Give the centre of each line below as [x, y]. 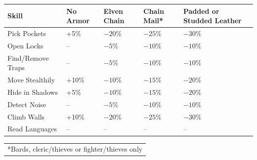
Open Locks [25, 45]
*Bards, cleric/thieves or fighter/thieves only [75, 149]
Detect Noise [27, 104]
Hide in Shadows [33, 92]
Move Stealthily [31, 80]
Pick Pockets [27, 33]
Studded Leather [212, 20]
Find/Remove [28, 58]
